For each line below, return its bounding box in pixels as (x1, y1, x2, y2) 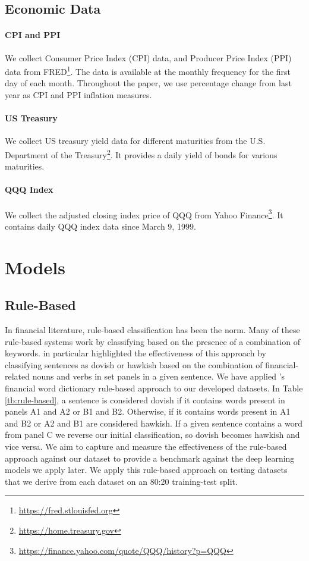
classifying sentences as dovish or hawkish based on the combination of (5, 358, 263, 371)
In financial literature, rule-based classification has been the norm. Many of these (5, 324, 300, 336)
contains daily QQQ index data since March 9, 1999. (5, 220, 196, 232)
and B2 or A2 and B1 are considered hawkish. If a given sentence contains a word (5, 416, 302, 429)
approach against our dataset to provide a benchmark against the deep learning (5, 452, 295, 464)
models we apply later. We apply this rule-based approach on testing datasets (5, 463, 288, 476)
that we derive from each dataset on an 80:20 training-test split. (5, 475, 238, 487)
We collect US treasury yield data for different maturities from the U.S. (5, 134, 266, 147)
